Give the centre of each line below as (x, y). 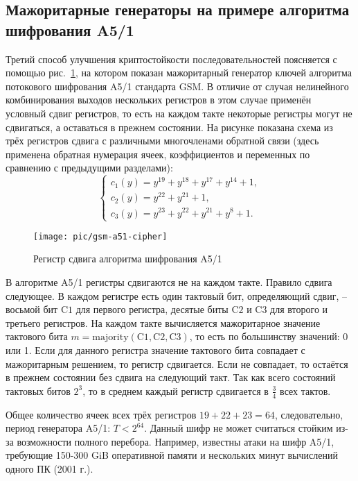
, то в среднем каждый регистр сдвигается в (176, 390)
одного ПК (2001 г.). (50, 468)
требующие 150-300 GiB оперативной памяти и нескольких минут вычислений (172, 455)
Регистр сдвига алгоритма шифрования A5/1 (128, 259)
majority (110, 338)
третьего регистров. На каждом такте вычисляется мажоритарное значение (163, 322)
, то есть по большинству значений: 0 (269, 336)
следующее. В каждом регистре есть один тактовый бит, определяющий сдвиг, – (176, 295)
